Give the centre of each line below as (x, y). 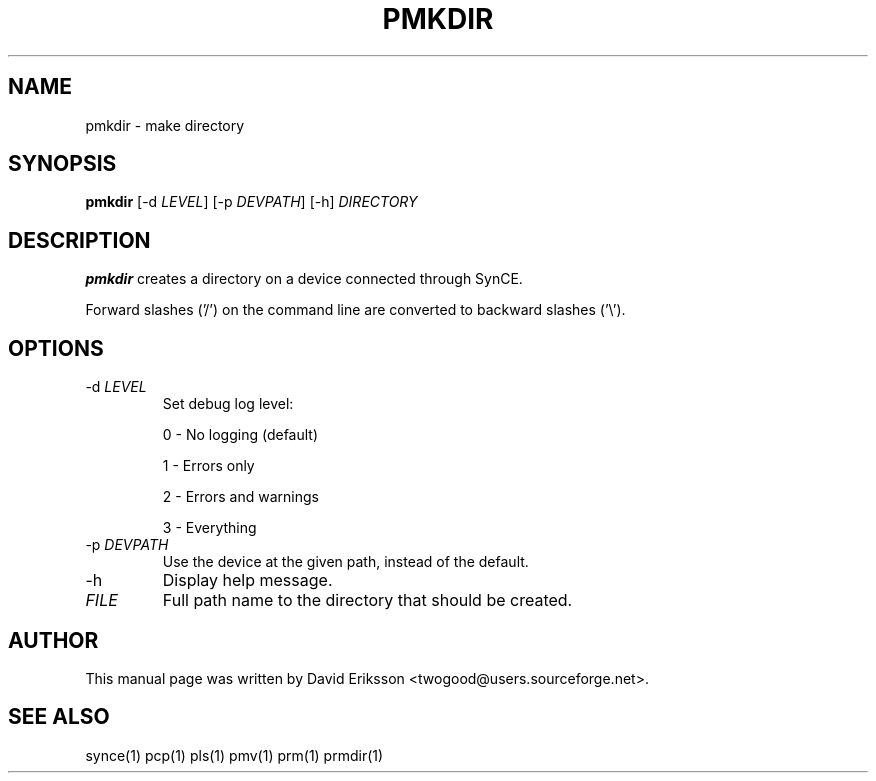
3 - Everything (209, 528)
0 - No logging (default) (240, 435)
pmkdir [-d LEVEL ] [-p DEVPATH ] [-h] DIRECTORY (251, 202)
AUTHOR (53, 640)
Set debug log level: (228, 404)
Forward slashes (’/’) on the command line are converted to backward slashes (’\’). (355, 310)
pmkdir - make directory (165, 125)
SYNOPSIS (62, 164)
